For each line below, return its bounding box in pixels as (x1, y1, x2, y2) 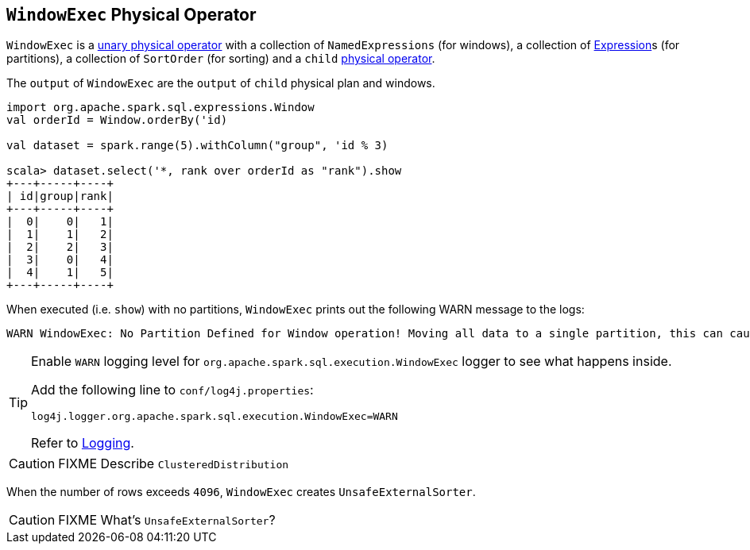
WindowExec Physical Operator (6, 5, 257, 25)
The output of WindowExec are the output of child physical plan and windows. (6, 76, 435, 90)
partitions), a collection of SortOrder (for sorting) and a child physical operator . (6, 52, 435, 66)
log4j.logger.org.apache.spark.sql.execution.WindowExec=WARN (31, 410, 398, 423)
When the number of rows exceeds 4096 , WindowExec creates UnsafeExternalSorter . (6, 485, 476, 499)
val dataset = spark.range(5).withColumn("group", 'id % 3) (6, 139, 389, 152)
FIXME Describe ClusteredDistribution (58, 456, 289, 472)
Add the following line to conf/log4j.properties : (31, 382, 314, 398)
